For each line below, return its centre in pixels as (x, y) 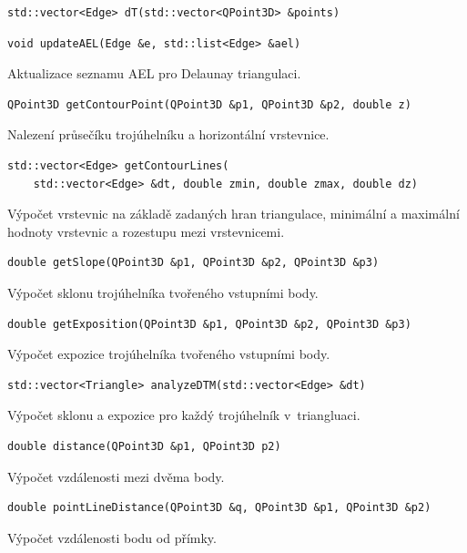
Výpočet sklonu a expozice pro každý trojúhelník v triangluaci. (184, 415)
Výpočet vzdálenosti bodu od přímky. (112, 537)
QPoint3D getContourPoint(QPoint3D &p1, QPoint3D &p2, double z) (209, 104)
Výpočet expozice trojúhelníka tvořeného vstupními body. (169, 354)
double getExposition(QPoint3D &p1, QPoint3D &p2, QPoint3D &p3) (209, 324)
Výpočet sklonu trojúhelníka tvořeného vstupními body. (163, 292)
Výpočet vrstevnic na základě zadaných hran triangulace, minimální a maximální (233, 214)
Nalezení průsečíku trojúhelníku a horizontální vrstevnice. (168, 134)
